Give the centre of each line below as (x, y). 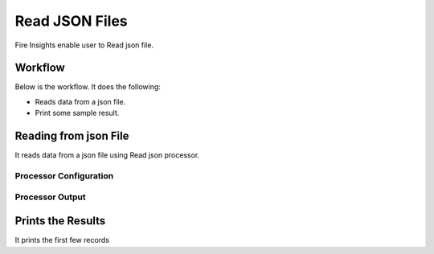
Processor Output (50, 197)
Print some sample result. (77, 113)
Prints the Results (60, 221)
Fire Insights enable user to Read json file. (84, 45)
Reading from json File (72, 136)
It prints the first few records (62, 240)
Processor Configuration (64, 175)
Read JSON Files (71, 21)
